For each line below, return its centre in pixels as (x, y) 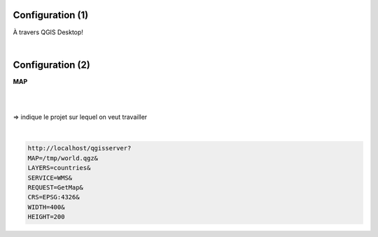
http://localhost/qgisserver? (79, 148)
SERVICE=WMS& (50, 178)
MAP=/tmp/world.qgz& (63, 158)
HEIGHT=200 (46, 217)
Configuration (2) (51, 65)
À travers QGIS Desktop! (48, 32)
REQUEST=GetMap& (56, 187)
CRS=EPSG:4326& (54, 197)
